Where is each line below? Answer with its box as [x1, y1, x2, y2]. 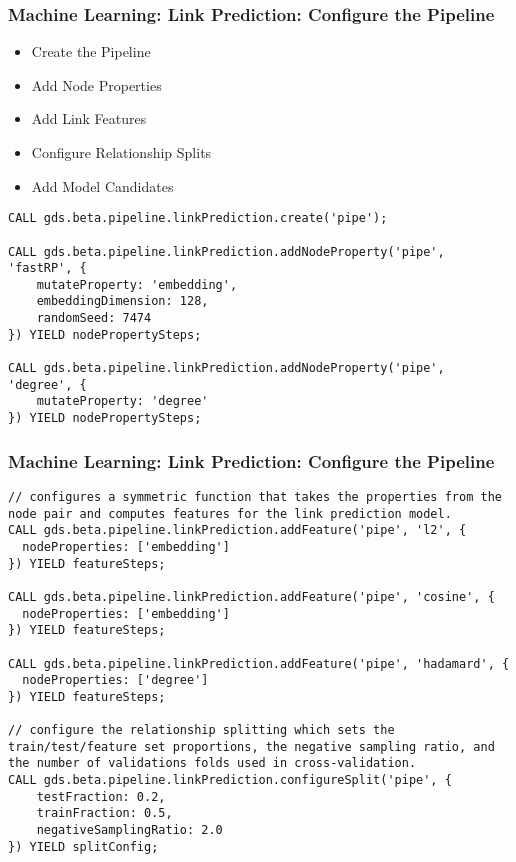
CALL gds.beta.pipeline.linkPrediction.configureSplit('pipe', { [8, 773, 452, 788]
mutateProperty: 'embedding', [36, 277, 238, 292]
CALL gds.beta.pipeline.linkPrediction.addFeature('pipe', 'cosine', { [8, 589, 495, 604]
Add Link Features [31, 108, 147, 129]
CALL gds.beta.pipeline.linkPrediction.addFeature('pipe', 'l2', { [8, 523, 467, 538]
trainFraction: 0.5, [36, 806, 173, 821]
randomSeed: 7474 [36, 311, 152, 326]
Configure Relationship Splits [31, 142, 212, 162]
